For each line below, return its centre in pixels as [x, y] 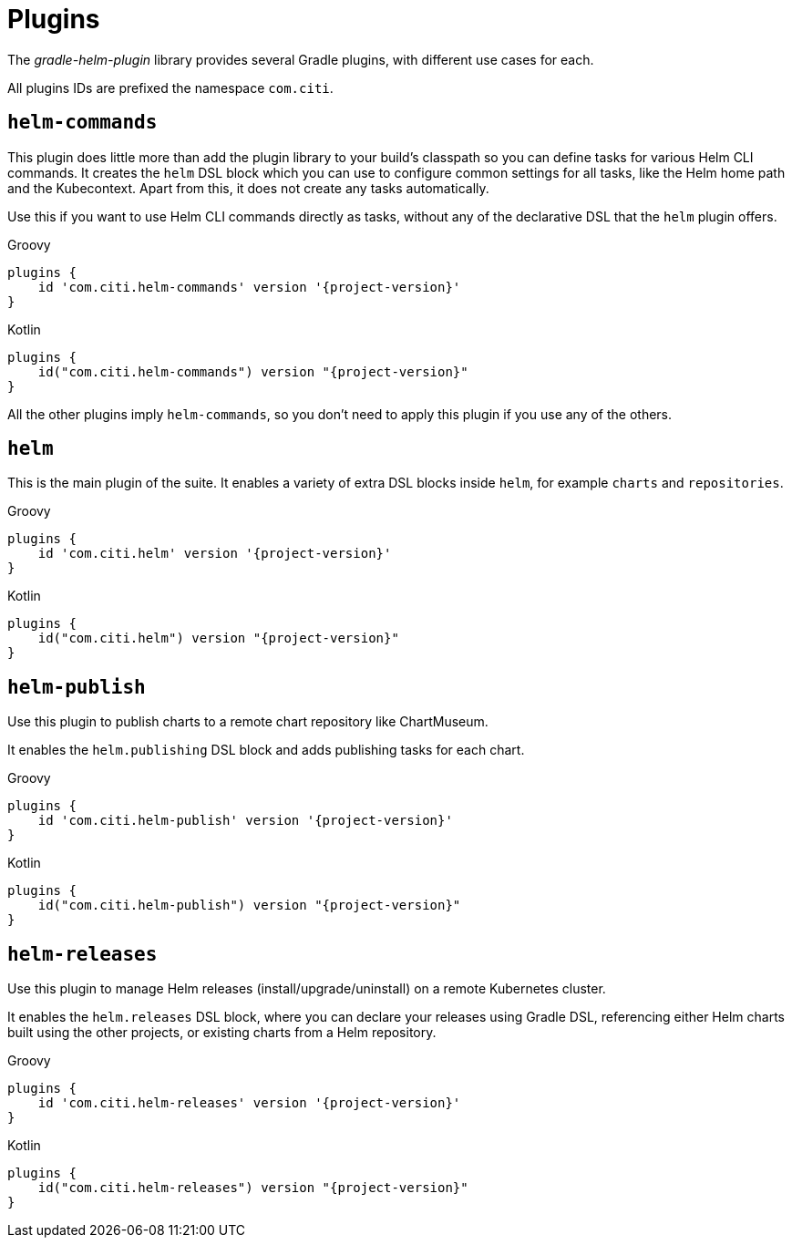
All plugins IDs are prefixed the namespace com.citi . [170, 87]
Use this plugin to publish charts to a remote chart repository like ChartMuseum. [248, 722]
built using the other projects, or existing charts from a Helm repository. [222, 1033]
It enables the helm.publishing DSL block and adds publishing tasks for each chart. [266, 750]
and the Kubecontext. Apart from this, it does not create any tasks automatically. [248, 188]
